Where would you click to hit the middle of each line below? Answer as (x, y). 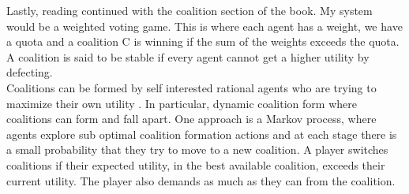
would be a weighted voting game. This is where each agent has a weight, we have (204, 26)
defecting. (30, 72)
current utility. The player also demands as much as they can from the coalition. (201, 180)
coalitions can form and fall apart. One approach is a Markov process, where (191, 119)
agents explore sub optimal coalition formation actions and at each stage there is (202, 134)
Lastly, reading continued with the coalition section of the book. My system (189, 10)
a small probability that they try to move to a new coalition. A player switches (197, 149)
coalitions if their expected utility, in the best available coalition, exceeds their (196, 164)
